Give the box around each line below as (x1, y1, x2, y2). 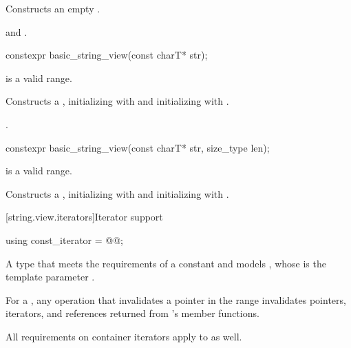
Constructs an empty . (6, 1, 100, 15)
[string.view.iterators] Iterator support (6, 209, 163, 224)
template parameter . (6, 269, 95, 284)
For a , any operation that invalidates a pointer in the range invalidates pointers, (6, 292, 346, 307)
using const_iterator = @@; (6, 232, 123, 247)
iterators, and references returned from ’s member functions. (6, 306, 259, 320)
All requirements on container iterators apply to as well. (6, 329, 242, 343)
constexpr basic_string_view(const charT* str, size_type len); (6, 140, 270, 154)
